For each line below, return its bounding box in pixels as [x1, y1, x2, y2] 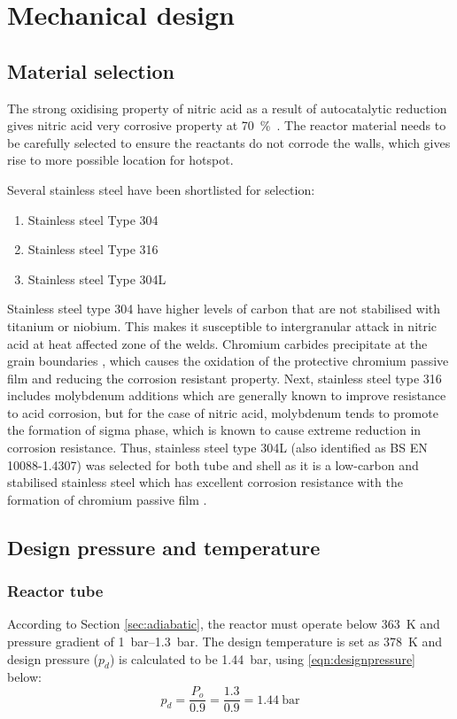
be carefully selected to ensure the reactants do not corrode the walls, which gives [7, 133, 451, 151]
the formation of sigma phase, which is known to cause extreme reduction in [7, 421, 422, 439]
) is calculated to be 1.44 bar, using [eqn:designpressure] [109, 649, 416, 668]
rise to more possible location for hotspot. [7, 151, 234, 169]
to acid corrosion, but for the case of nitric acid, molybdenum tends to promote [7, 403, 438, 421]
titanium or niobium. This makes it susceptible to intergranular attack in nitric [7, 316, 438, 335]
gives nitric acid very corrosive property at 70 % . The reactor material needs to [7, 116, 446, 135]
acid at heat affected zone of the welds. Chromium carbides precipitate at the [7, 334, 428, 352]
